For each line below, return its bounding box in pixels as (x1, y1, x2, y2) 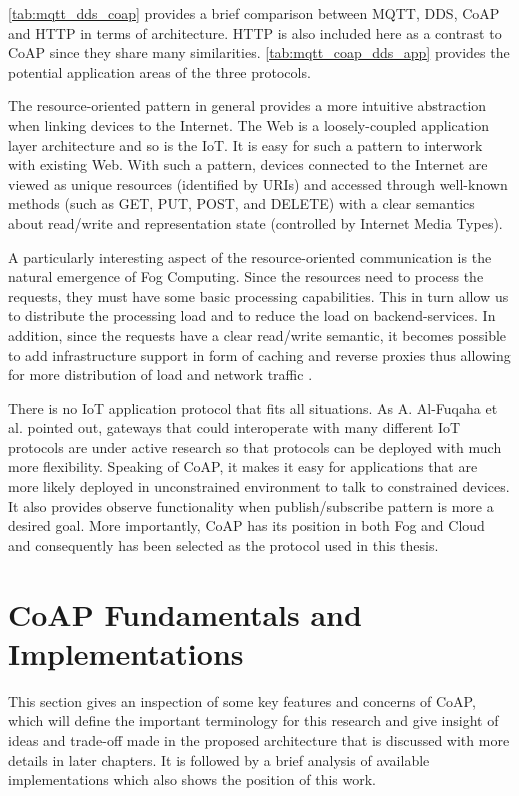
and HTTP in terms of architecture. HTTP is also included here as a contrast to (8, 22, 502, 43)
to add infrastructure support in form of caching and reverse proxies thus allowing (8, 344, 511, 365)
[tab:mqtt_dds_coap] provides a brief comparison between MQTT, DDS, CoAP (8, 3, 500, 23)
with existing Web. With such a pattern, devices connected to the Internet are (8, 154, 488, 175)
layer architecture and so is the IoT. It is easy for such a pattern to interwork (8, 134, 483, 155)
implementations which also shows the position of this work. (8, 769, 376, 790)
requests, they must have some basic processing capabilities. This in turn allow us (8, 285, 509, 306)
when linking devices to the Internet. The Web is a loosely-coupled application (8, 114, 489, 135)
